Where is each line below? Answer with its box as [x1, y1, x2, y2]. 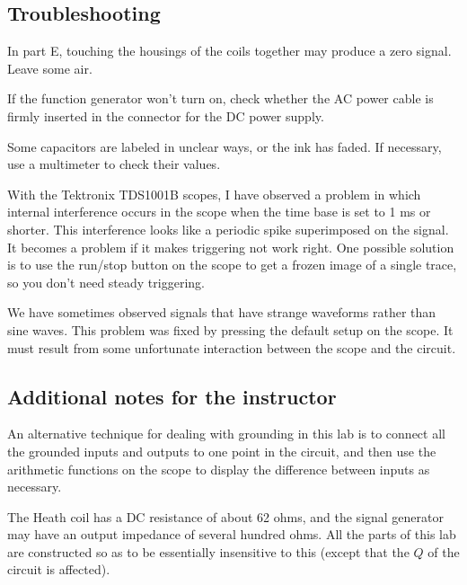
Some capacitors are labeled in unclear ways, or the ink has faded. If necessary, [7, 137, 442, 155]
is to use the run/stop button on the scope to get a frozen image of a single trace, [7, 255, 457, 274]
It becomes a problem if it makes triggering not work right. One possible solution [7, 237, 454, 256]
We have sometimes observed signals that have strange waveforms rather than [7, 303, 436, 322]
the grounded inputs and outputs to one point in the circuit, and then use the [7, 441, 436, 460]
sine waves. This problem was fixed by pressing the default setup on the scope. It [7, 320, 454, 339]
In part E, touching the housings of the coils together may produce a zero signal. [7, 41, 452, 60]
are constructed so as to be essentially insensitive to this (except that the [7, 542, 410, 561]
